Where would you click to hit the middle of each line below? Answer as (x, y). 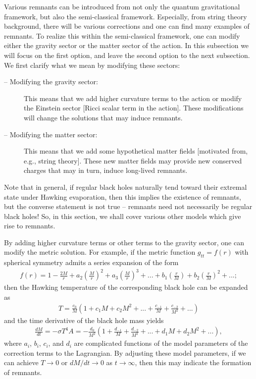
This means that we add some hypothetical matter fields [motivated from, (136, 151)
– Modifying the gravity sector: (51, 81)
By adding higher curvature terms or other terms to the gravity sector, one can (124, 242)
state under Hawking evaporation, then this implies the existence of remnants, (123, 196)
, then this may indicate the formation (193, 362)
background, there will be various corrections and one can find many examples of (127, 26)
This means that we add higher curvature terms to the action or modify (133, 98)
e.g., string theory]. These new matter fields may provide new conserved (133, 160)
